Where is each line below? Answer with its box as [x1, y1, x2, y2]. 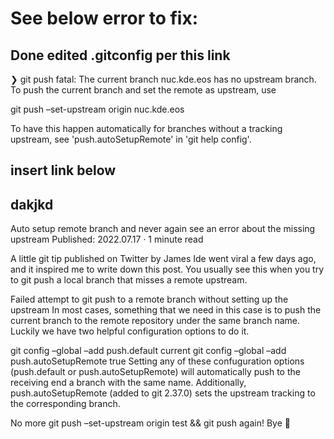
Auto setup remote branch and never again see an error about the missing [10, 223, 316, 235]
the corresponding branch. [10, 398, 121, 410]
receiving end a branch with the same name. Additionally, [10, 377, 247, 389]
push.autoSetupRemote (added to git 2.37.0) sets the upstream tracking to [10, 387, 316, 399]
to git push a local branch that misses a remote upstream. [10, 274, 248, 286]
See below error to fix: [10, 7, 199, 30]
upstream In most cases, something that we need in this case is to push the [10, 304, 322, 316]
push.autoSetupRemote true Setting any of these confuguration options [10, 355, 305, 367]
